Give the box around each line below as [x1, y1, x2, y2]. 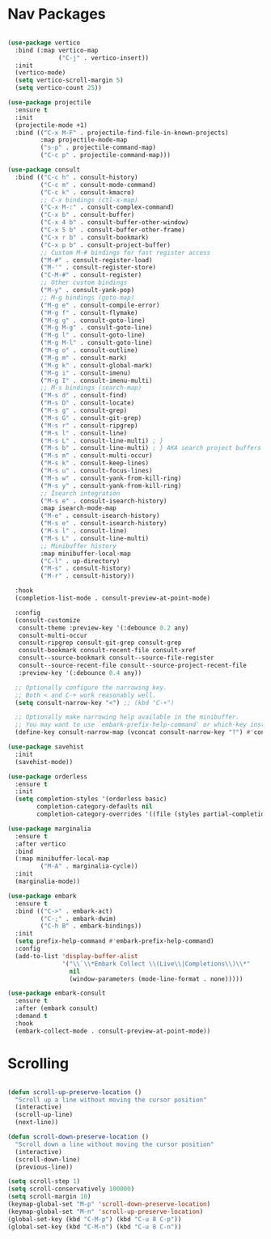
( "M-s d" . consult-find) [40, 392, 128, 400]
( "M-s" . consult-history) [40, 564, 131, 573]
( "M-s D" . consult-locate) [40, 399, 135, 407]
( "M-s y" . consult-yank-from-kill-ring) [40, 482, 182, 490]
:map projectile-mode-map [40, 136, 128, 144]
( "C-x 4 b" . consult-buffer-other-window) [40, 219, 189, 227]
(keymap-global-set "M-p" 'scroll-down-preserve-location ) [7, 1200, 211, 1208]
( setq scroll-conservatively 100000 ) [7, 1185, 135, 1194]
